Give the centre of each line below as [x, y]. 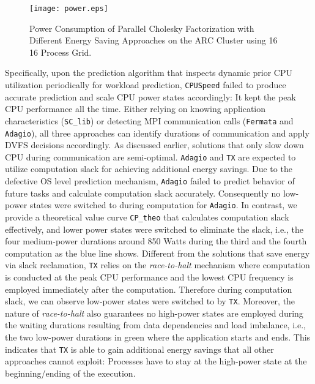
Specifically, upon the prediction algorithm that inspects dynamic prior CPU [149, 73]
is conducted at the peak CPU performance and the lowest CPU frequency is [149, 277]
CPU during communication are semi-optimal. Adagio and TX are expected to [150, 156]
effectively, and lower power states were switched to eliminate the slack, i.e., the [154, 229]
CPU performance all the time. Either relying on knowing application [135, 109]
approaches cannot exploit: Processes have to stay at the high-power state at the [156, 361]
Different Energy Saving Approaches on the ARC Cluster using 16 [154, 40]
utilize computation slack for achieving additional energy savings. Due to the [149, 169]
